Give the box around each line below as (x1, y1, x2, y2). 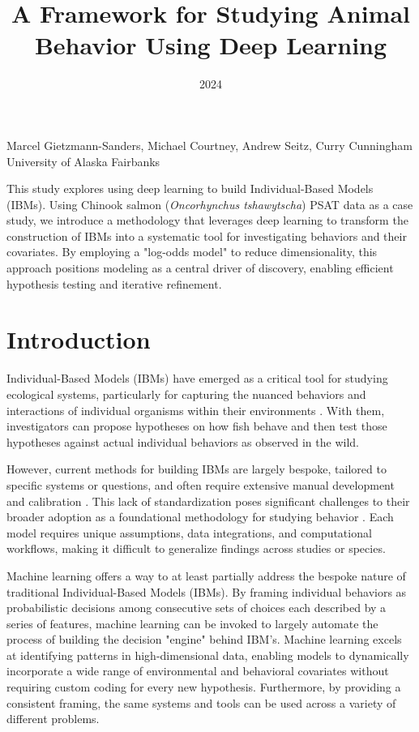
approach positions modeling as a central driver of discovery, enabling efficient (6, 259, 394, 276)
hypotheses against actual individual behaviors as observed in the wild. (6, 433, 359, 450)
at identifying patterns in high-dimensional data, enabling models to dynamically (6, 646, 409, 663)
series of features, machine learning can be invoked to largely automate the (6, 614, 378, 631)
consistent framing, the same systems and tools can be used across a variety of (6, 694, 396, 711)
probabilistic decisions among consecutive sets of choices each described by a (6, 599, 387, 616)
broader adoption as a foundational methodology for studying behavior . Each (6, 508, 394, 525)
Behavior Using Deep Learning (34, 28, 387, 62)
